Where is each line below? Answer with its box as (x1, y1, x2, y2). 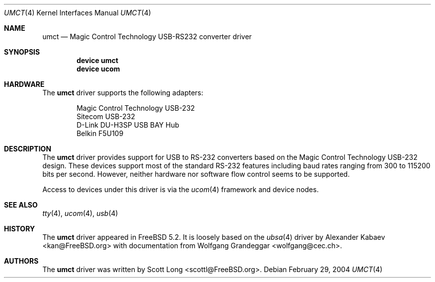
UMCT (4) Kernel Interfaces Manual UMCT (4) (4, 8, 151, 17)
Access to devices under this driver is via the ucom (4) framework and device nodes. (42, 185, 319, 194)
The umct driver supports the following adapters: (42, 88, 204, 97)
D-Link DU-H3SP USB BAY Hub (76, 121, 179, 129)
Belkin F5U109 (76, 129, 124, 138)
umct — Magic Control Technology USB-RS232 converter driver (42, 32, 252, 41)
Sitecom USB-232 (76, 112, 136, 121)
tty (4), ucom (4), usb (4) (42, 209, 118, 217)
